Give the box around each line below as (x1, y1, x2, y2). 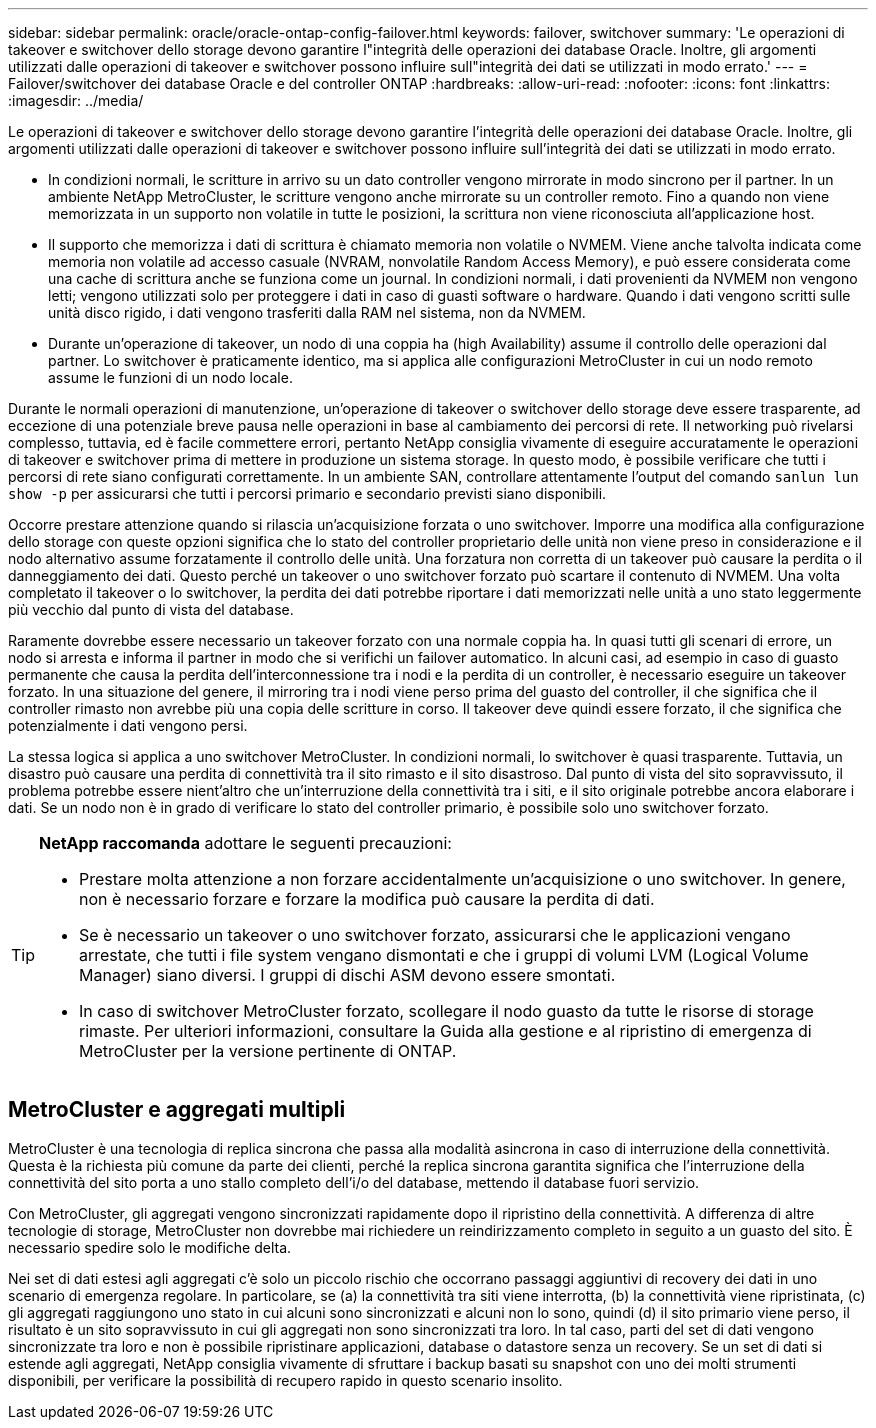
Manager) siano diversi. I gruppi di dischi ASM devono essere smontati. (79, 965, 616, 985)
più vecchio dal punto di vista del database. (8, 601, 294, 618)
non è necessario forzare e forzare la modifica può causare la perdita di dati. (79, 889, 655, 909)
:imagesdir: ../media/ (8, 92, 144, 109)
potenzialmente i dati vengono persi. (8, 717, 248, 734)
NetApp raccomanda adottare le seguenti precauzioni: (39, 833, 452, 853)
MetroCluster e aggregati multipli (8, 1097, 346, 1123)
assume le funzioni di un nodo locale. (48, 369, 293, 386)
